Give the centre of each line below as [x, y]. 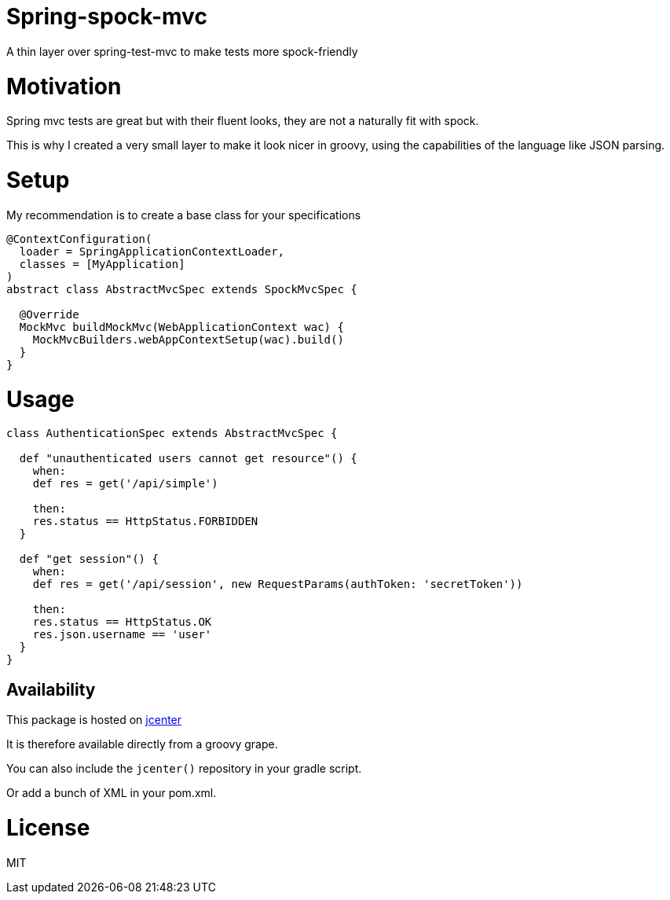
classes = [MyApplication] [102, 264]
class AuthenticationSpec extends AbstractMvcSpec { [172, 433]
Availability [51, 689]
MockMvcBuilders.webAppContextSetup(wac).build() [188, 339]
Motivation [64, 86]
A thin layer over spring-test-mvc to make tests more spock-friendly [182, 51]
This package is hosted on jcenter [94, 720]
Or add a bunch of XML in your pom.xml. [112, 793]
